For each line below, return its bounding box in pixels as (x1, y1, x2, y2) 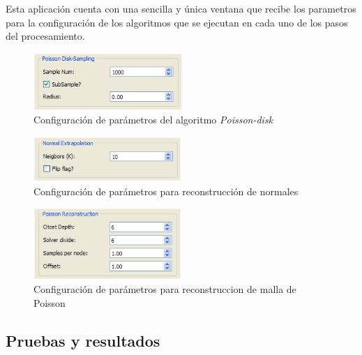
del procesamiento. (6, 29, 85, 43)
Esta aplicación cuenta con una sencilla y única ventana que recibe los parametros (6, 1, 356, 15)
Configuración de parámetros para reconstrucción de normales (33, 183, 299, 198)
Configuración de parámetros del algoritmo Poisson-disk (33, 112, 273, 127)
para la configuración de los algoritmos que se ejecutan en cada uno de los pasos (6, 15, 348, 29)
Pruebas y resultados (6, 329, 160, 351)
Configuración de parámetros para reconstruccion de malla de (33, 282, 296, 296)
